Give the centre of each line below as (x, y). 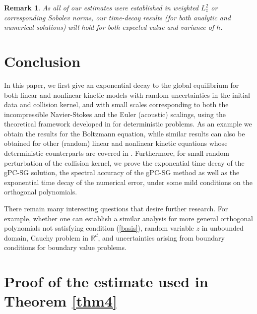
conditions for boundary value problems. (65, 247)
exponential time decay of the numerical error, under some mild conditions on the (128, 182)
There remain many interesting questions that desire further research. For (116, 209)
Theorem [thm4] (61, 301)
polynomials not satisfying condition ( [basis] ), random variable (99, 228)
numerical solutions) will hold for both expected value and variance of (109, 27)
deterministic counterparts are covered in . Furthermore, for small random (117, 153)
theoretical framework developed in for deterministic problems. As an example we (128, 124)
